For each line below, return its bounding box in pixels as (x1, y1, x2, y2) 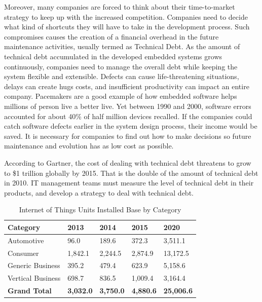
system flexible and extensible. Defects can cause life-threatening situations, (4, 71, 239, 82)
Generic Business (8, 260, 60, 271)
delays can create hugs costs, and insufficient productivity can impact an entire (4, 81, 249, 91)
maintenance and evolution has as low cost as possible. (4, 140, 174, 151)
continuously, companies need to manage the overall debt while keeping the (4, 61, 238, 71)
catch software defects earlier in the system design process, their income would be (4, 121, 257, 131)
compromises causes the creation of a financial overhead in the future (4, 31, 219, 42)
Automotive (8, 235, 44, 245)
